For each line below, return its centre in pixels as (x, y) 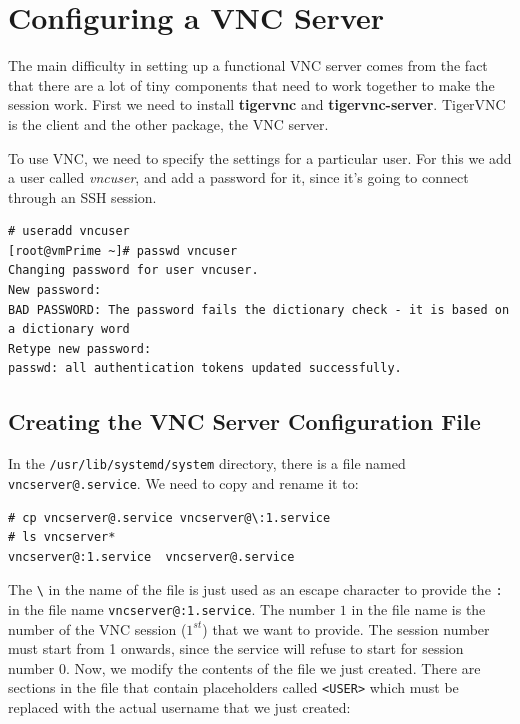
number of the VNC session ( (97, 628)
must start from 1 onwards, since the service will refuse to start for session (236, 648)
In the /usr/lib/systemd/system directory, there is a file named (207, 463)
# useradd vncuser (69, 231)
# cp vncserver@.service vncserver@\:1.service (169, 517)
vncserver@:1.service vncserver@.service (151, 556)
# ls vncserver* (62, 537)
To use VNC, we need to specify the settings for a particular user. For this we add (260, 157)
